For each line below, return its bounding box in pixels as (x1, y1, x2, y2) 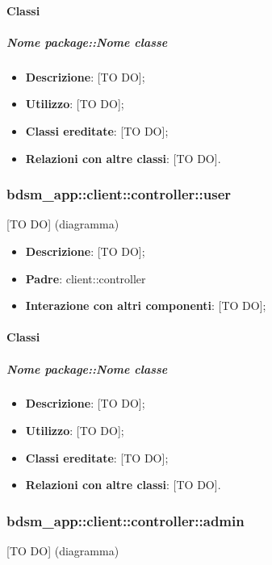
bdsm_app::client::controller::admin (6, 510, 245, 530)
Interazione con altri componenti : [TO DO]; (25, 297, 266, 314)
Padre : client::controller (25, 270, 146, 287)
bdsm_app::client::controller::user (6, 184, 232, 204)
